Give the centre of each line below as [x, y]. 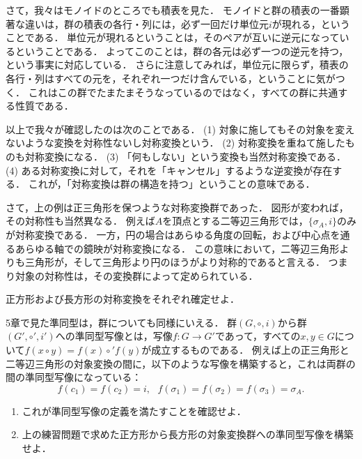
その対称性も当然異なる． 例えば [80, 221]
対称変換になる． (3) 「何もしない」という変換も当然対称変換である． [186, 156]
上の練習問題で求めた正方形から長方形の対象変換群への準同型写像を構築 [188, 434]
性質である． [44, 106]
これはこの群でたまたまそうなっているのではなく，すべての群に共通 [183, 92]
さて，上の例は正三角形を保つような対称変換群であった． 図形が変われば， [177, 207]
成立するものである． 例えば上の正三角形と [250, 350]
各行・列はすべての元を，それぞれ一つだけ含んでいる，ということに [161, 78]
